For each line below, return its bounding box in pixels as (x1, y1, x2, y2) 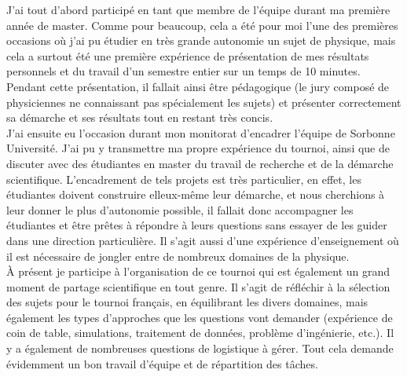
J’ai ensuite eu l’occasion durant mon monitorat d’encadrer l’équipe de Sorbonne (6, 124, 395, 141)
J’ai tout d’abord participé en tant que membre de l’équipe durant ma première (6, 2, 390, 17)
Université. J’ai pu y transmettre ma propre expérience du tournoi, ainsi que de (6, 140, 390, 156)
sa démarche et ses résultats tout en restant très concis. (6, 109, 273, 126)
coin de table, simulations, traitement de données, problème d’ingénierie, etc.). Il (6, 324, 394, 341)
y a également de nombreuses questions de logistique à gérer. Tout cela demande (6, 340, 394, 357)
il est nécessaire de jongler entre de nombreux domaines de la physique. (6, 247, 350, 264)
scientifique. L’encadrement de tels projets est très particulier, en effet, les (6, 170, 361, 187)
